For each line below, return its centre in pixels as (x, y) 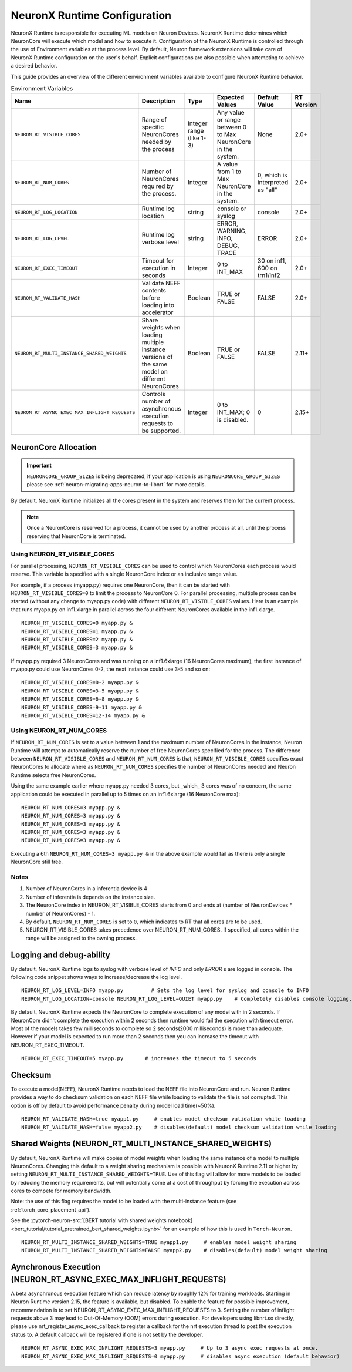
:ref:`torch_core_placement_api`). (51, 1209)
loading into (158, 305)
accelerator (158, 312)
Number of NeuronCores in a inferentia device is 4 (87, 889)
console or (232, 209)
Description (158, 101)
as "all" (268, 190)
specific (153, 127)
